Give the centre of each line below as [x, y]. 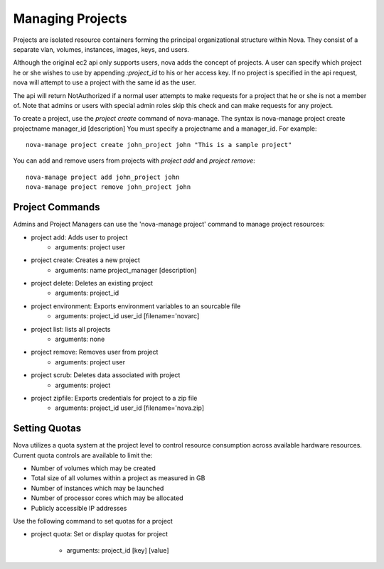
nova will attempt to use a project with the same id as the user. [105, 82]
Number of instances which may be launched [97, 488]
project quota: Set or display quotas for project [100, 534]
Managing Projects [70, 18]
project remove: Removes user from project [95, 352]
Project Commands [57, 207]
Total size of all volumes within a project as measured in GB [118, 478]
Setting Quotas [47, 429]
